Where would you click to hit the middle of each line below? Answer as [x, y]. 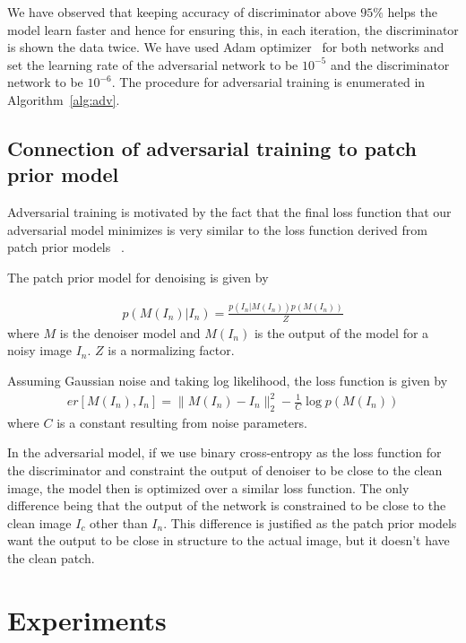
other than [119, 522]
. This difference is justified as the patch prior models [310, 522]
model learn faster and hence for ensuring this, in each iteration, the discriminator [233, 29]
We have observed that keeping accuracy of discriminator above [182, 12]
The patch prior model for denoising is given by [138, 277]
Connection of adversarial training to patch [212, 148]
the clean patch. [51, 557]
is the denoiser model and [130, 332]
